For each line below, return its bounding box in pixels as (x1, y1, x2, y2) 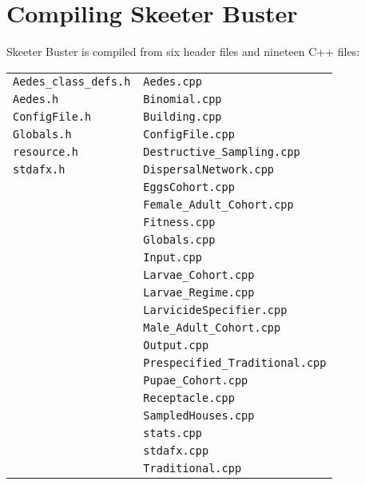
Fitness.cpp (143, 215, 216, 229)
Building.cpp (143, 109, 222, 123)
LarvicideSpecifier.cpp (143, 303, 288, 316)
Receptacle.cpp (143, 391, 235, 404)
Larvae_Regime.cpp (143, 285, 255, 299)
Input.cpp (143, 250, 202, 264)
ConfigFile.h (13, 109, 92, 123)
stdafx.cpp (143, 443, 209, 457)
